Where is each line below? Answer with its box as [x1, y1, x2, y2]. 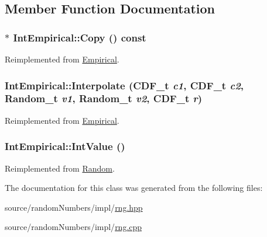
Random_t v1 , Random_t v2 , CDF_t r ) [5, 91, 203, 106]
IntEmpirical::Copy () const [13, 30, 146, 44]
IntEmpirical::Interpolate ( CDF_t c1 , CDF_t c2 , [5, 78, 244, 92]
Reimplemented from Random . [5, 162, 115, 174]
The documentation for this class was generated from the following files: [5, 182, 263, 194]
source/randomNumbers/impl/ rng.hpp [5, 201, 143, 213]
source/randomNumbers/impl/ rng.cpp [5, 221, 142, 233]
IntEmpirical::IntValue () [5, 139, 125, 154]
